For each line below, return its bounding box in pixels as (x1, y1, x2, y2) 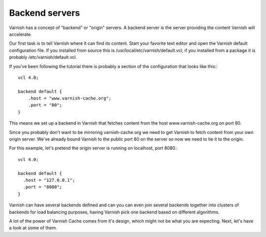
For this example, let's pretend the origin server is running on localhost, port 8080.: (9, 145, 178, 151)
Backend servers (9, 7, 80, 18)
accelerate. (9, 31, 32, 37)
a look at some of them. (9, 225, 57, 231)
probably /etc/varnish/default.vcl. (9, 54, 77, 60)
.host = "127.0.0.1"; (23, 177, 75, 183)
